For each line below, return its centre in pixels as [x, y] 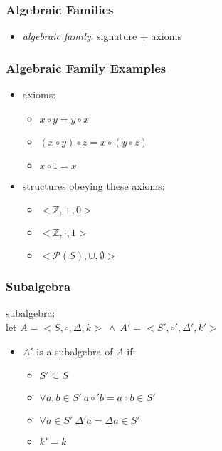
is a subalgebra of [75, 351]
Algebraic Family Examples [86, 67]
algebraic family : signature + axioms [102, 36]
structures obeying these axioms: [94, 185]
